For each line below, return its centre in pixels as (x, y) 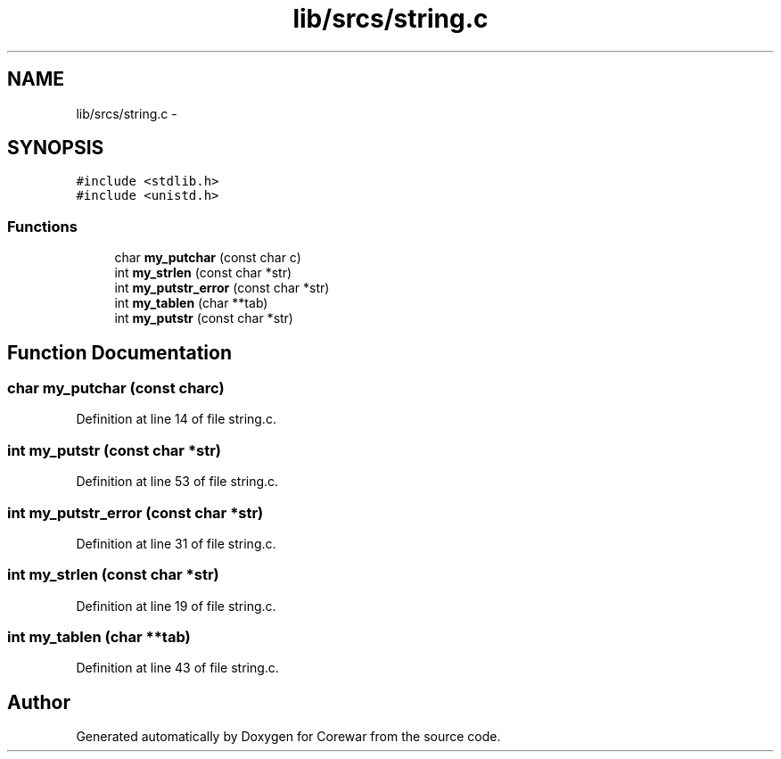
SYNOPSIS (56, 148)
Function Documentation (119, 352)
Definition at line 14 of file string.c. (176, 419)
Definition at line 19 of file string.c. (176, 606)
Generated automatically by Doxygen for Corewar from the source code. (288, 737)
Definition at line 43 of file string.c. (177, 668)
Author (39, 702)
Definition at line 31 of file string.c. (176, 543)
